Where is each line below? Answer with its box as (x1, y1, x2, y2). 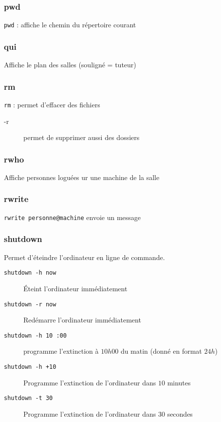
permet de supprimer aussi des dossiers (23, 132, 140, 142)
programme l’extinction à (23, 346, 99, 356)
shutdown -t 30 (4, 395, 53, 402)
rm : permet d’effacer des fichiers (4, 99, 100, 109)
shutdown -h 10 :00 (4, 332, 67, 339)
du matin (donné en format (120, 346, 202, 356)
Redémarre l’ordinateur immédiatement (23, 315, 141, 325)
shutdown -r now (4, 301, 56, 308)
